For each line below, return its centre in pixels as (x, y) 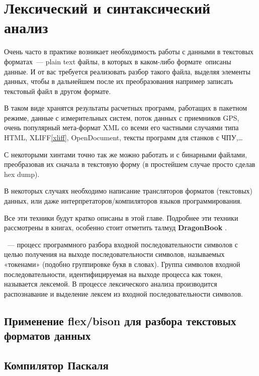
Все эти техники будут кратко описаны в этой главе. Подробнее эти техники (121, 217)
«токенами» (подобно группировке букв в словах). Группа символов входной (122, 264)
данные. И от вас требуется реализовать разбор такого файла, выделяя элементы (127, 71)
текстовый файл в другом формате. (58, 91)
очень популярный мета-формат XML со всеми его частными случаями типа (121, 127)
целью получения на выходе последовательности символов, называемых (114, 254)
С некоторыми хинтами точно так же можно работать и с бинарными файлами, (125, 154)
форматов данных (48, 336)
